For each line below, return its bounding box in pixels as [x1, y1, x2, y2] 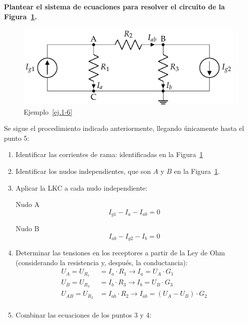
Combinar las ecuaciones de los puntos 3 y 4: [15, 310, 152, 320]
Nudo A [15, 199, 40, 209]
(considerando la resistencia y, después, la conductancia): [15, 257, 188, 267]
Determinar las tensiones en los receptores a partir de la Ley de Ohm [15, 247, 225, 258]
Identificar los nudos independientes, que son [15, 165, 151, 176]
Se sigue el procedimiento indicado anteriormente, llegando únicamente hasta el [4, 123, 244, 133]
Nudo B [15, 223, 40, 234]
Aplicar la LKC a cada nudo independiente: [15, 182, 148, 193]
